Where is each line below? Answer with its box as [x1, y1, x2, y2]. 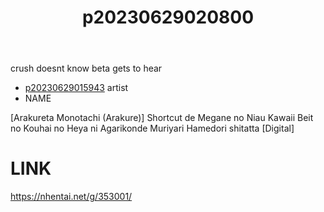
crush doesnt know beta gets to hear [10, 62, 163, 75]
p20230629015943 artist [24, 82, 129, 94]
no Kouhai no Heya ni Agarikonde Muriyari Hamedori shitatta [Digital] [10, 122, 295, 135]
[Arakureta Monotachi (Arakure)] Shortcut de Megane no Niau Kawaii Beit [10, 112, 314, 124]
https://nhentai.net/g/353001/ [10, 191, 133, 203]
